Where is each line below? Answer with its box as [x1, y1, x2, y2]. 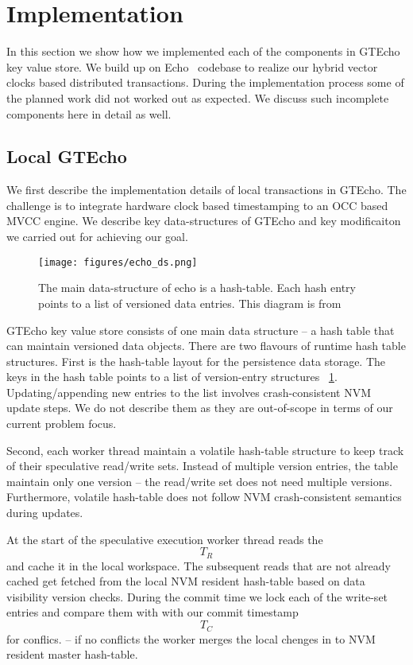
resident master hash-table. [6, 646, 138, 663]
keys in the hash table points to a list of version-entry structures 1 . [6, 368, 338, 385]
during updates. [6, 504, 83, 521]
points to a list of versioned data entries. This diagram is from [38, 294, 342, 311]
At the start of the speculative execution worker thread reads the [6, 531, 323, 547]
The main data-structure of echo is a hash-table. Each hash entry [38, 279, 356, 296]
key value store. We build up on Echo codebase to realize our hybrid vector [6, 58, 378, 75]
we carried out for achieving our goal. [6, 228, 188, 245]
